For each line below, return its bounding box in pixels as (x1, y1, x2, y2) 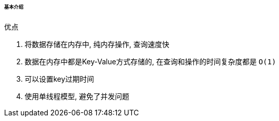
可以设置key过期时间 (25, 74, 94, 83)
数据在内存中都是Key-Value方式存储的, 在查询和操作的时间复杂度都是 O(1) (25, 57, 276, 66)
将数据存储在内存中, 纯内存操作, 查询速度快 (25, 39, 169, 49)
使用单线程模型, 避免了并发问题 (25, 91, 129, 101)
